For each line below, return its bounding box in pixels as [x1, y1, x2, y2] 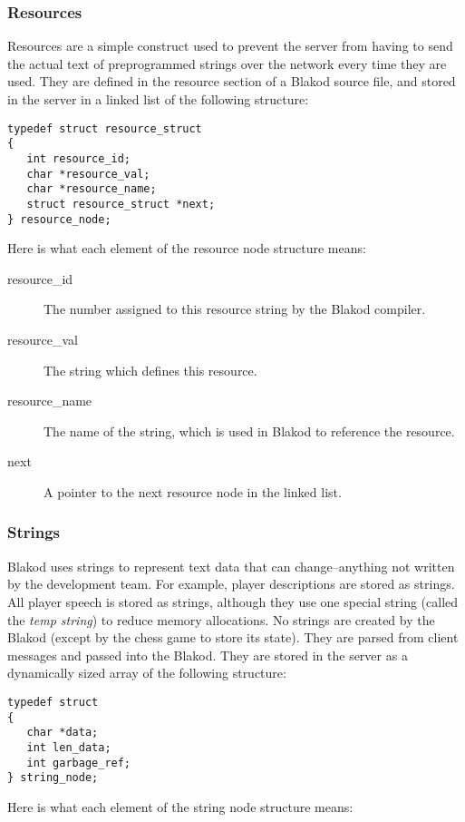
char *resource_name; [26, 182, 157, 196]
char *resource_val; [26, 167, 150, 181]
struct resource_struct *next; [26, 197, 216, 210]
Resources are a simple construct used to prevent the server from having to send [7, 36, 453, 55]
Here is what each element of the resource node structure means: [7, 239, 366, 258]
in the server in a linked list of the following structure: [7, 90, 309, 108]
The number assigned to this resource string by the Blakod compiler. [44, 299, 426, 318]
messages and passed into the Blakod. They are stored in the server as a [7, 645, 408, 664]
